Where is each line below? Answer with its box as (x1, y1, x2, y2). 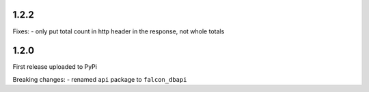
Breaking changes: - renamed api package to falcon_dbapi (12, 75, 187, 83)
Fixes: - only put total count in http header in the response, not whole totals (12, 27, 225, 35)
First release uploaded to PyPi (12, 63, 97, 71)
